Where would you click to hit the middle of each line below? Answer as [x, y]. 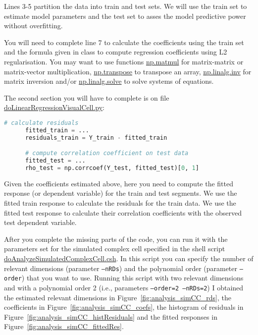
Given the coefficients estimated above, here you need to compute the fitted [119, 183]
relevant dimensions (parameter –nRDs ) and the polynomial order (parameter [121, 268]
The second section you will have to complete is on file [87, 97]
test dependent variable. [40, 222]
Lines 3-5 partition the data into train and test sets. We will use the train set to [126, 6]
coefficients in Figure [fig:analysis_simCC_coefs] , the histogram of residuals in [124, 307]
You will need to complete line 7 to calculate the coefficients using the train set [124, 42]
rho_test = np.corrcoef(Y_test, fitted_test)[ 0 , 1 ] [112, 168]
